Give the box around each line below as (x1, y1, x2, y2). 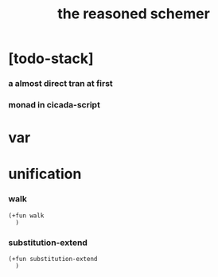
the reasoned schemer (56, 5, 211, 23)
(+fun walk (8, 212, 45, 220)
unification (8, 165, 82, 183)
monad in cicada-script (8, 99, 101, 111)
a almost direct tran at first (8, 78, 113, 89)
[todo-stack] (8, 49, 94, 68)
